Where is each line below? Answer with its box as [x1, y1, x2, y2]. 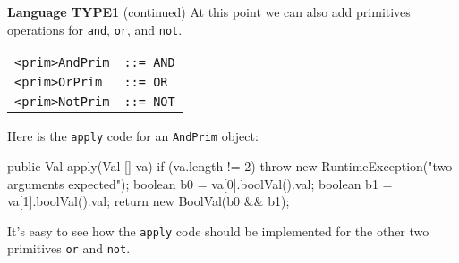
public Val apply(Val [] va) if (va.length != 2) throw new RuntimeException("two [7, 156, 453, 175]
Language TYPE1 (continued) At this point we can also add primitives [7, 3, 411, 21]
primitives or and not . [7, 239, 131, 258]
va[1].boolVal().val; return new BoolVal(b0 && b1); [7, 192, 290, 210]
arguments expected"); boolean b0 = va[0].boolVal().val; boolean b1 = [7, 174, 393, 193]
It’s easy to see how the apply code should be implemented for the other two [7, 221, 429, 240]
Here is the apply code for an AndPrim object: [7, 127, 259, 145]
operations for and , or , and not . [7, 20, 183, 38]
